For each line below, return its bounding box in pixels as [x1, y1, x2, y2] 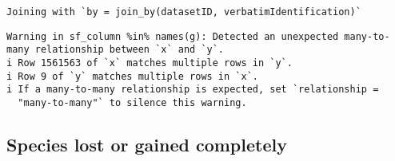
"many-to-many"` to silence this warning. [18, 96, 247, 108]
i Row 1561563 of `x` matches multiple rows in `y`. [6, 57, 293, 69]
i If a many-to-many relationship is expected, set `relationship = [6, 84, 379, 96]
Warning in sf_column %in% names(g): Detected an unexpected [6, 30, 339, 42]
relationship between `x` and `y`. [34, 44, 225, 56]
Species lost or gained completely [6, 132, 287, 156]
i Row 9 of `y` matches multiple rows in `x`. [6, 70, 258, 82]
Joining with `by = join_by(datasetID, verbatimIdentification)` [6, 6, 361, 18]
